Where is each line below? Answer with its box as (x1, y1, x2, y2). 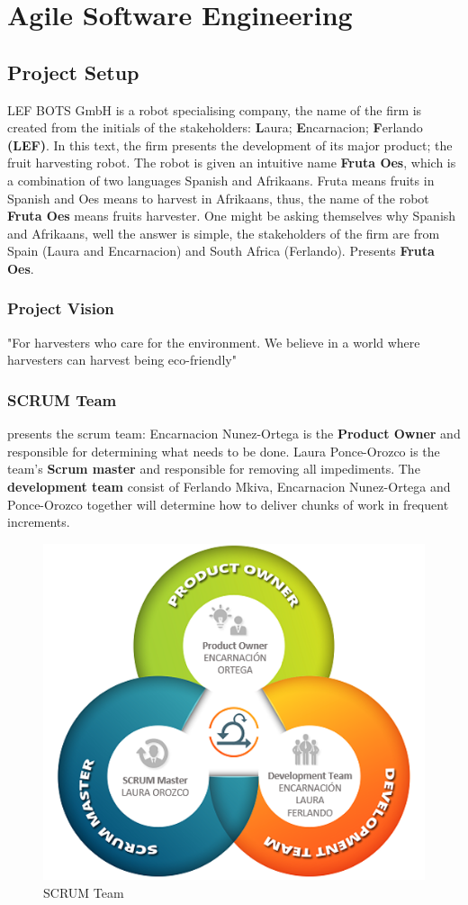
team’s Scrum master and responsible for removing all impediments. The (7, 459, 420, 478)
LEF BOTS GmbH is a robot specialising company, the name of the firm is (7, 100, 422, 119)
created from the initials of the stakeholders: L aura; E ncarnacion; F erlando (7, 118, 423, 137)
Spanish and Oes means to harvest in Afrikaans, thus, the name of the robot (7, 188, 429, 207)
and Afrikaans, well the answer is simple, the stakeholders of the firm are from (7, 223, 440, 242)
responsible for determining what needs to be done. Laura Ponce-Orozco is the (7, 441, 440, 460)
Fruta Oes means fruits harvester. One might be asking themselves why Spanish (7, 206, 456, 225)
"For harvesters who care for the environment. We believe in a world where (7, 332, 420, 351)
